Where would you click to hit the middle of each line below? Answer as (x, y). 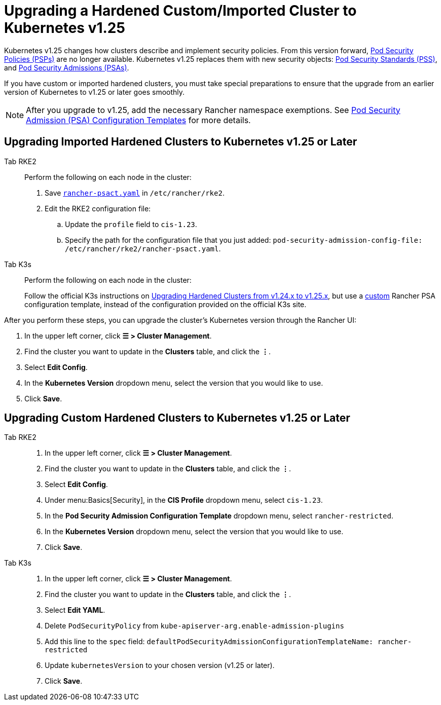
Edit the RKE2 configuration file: (98, 208)
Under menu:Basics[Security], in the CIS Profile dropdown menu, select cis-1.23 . (184, 500)
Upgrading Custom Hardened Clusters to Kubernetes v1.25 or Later (177, 418)
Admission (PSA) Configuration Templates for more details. (138, 120)
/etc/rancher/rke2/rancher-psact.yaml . (143, 248)
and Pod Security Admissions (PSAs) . (67, 67)
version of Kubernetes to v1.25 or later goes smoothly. (95, 92)
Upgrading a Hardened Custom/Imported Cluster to (180, 11)
